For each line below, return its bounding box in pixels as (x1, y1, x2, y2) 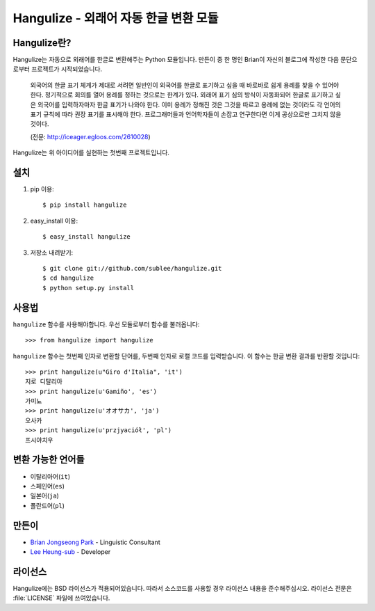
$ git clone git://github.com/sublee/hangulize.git (42, 264, 222, 273)
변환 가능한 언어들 (12, 454, 85, 466)
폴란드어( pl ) (30, 501, 65, 509)
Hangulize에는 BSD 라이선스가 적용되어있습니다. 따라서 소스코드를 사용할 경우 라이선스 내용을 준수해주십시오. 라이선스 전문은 (12, 584, 352, 592)
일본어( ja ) (30, 491, 59, 500)
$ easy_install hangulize (42, 233, 131, 241)
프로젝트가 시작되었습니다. (31, 65, 103, 73)
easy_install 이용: (30, 216, 78, 225)
